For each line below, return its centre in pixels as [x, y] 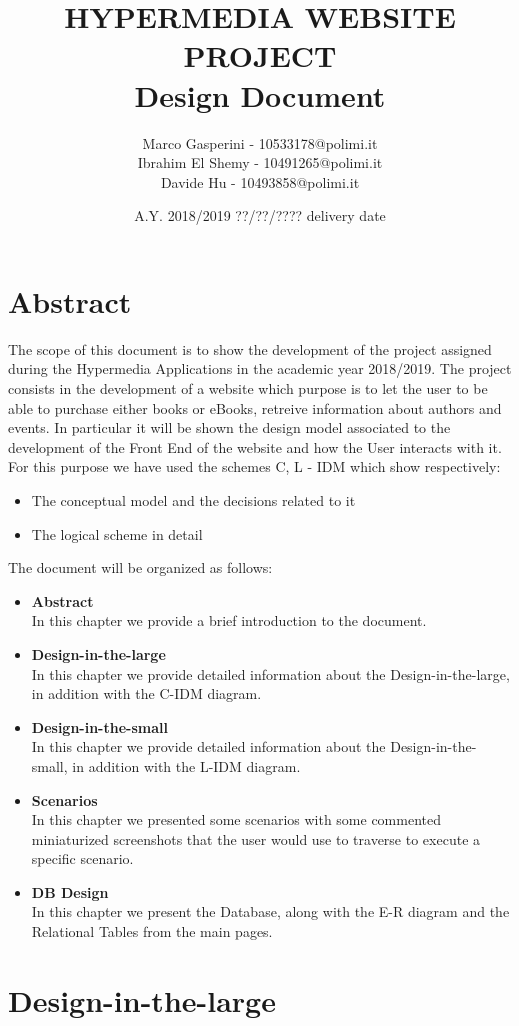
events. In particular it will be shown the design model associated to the [229, 427]
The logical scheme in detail [117, 533]
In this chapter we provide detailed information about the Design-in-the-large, [270, 673]
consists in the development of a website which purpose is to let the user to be [248, 388]
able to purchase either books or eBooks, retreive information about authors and [255, 407]
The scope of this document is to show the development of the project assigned [250, 348]
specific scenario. [82, 858]
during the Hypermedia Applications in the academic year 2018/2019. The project [260, 368]
